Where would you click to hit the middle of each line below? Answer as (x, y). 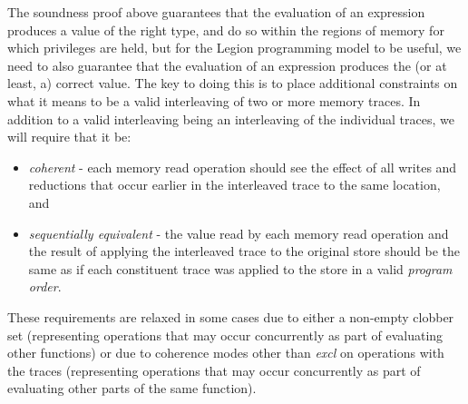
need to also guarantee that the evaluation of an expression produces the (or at (227, 65)
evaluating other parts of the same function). (132, 388)
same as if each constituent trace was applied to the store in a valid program (240, 268)
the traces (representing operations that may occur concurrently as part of (214, 370)
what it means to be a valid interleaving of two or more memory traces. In (214, 100)
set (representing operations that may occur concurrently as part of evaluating (225, 335)
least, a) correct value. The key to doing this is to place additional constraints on (233, 83)
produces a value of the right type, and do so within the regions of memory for (226, 30)
